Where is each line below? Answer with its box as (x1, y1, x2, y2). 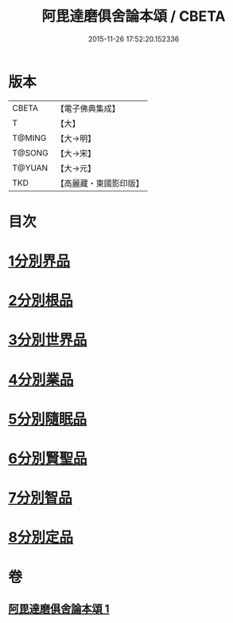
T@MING (12, 132, 47, 144)
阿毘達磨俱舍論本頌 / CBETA (41, 7, 226, 26)
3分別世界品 (8, 331, 87, 349)
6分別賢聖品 (8, 450, 87, 467)
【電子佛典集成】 (56, 103, 121, 114)
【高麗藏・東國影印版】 (56, 177, 145, 188)
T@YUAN (12, 162, 49, 173)
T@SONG (12, 147, 49, 158)
